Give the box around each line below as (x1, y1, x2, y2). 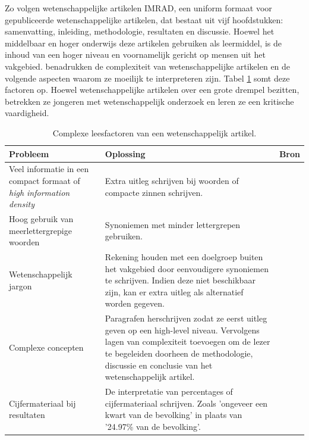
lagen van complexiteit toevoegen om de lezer (105, 335, 270, 348)
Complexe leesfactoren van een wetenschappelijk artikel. (52, 126, 257, 139)
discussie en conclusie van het (105, 358, 213, 371)
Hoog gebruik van (9, 213, 74, 224)
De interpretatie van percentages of (105, 385, 233, 398)
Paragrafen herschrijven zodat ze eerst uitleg (105, 312, 267, 324)
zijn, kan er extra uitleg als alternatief (105, 285, 244, 298)
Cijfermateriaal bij (9, 397, 76, 409)
